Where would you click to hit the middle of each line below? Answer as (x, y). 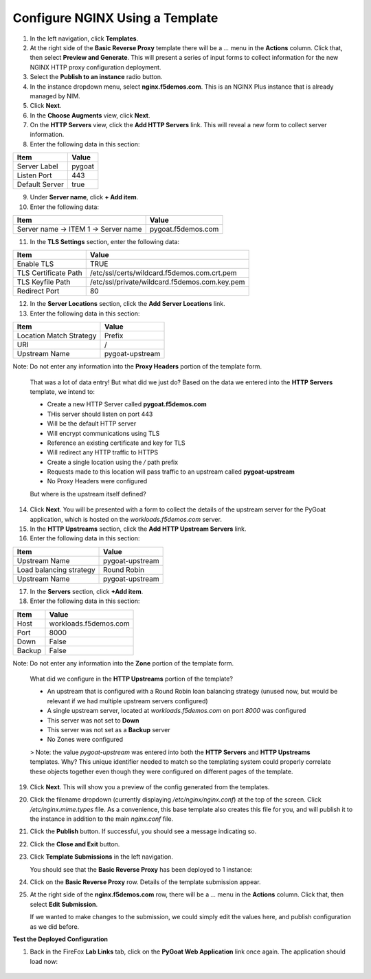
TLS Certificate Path (49, 273)
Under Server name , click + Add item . (84, 197)
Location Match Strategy (57, 335)
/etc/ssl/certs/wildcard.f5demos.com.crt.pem (163, 273)
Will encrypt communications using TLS (103, 433)
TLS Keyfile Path (44, 282)
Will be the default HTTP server (92, 423)
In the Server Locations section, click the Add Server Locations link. (128, 304)
